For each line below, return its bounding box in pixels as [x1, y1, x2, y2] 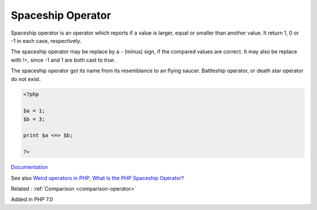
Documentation [11, 164, 48, 171]
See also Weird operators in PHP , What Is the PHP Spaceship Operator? [11, 174, 184, 181]
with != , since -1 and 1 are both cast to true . [11, 56, 116, 63]
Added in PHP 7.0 [11, 196, 53, 203]
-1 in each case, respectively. [11, 37, 82, 44]
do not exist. [11, 75, 41, 82]
